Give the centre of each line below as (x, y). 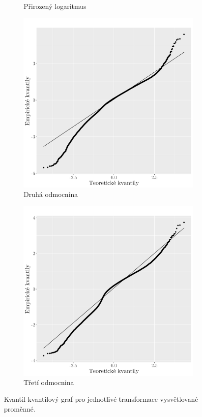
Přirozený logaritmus (55, 6)
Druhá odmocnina (51, 194)
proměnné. (20, 408)
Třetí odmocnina (49, 382)
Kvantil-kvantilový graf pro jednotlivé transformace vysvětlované (101, 399)
